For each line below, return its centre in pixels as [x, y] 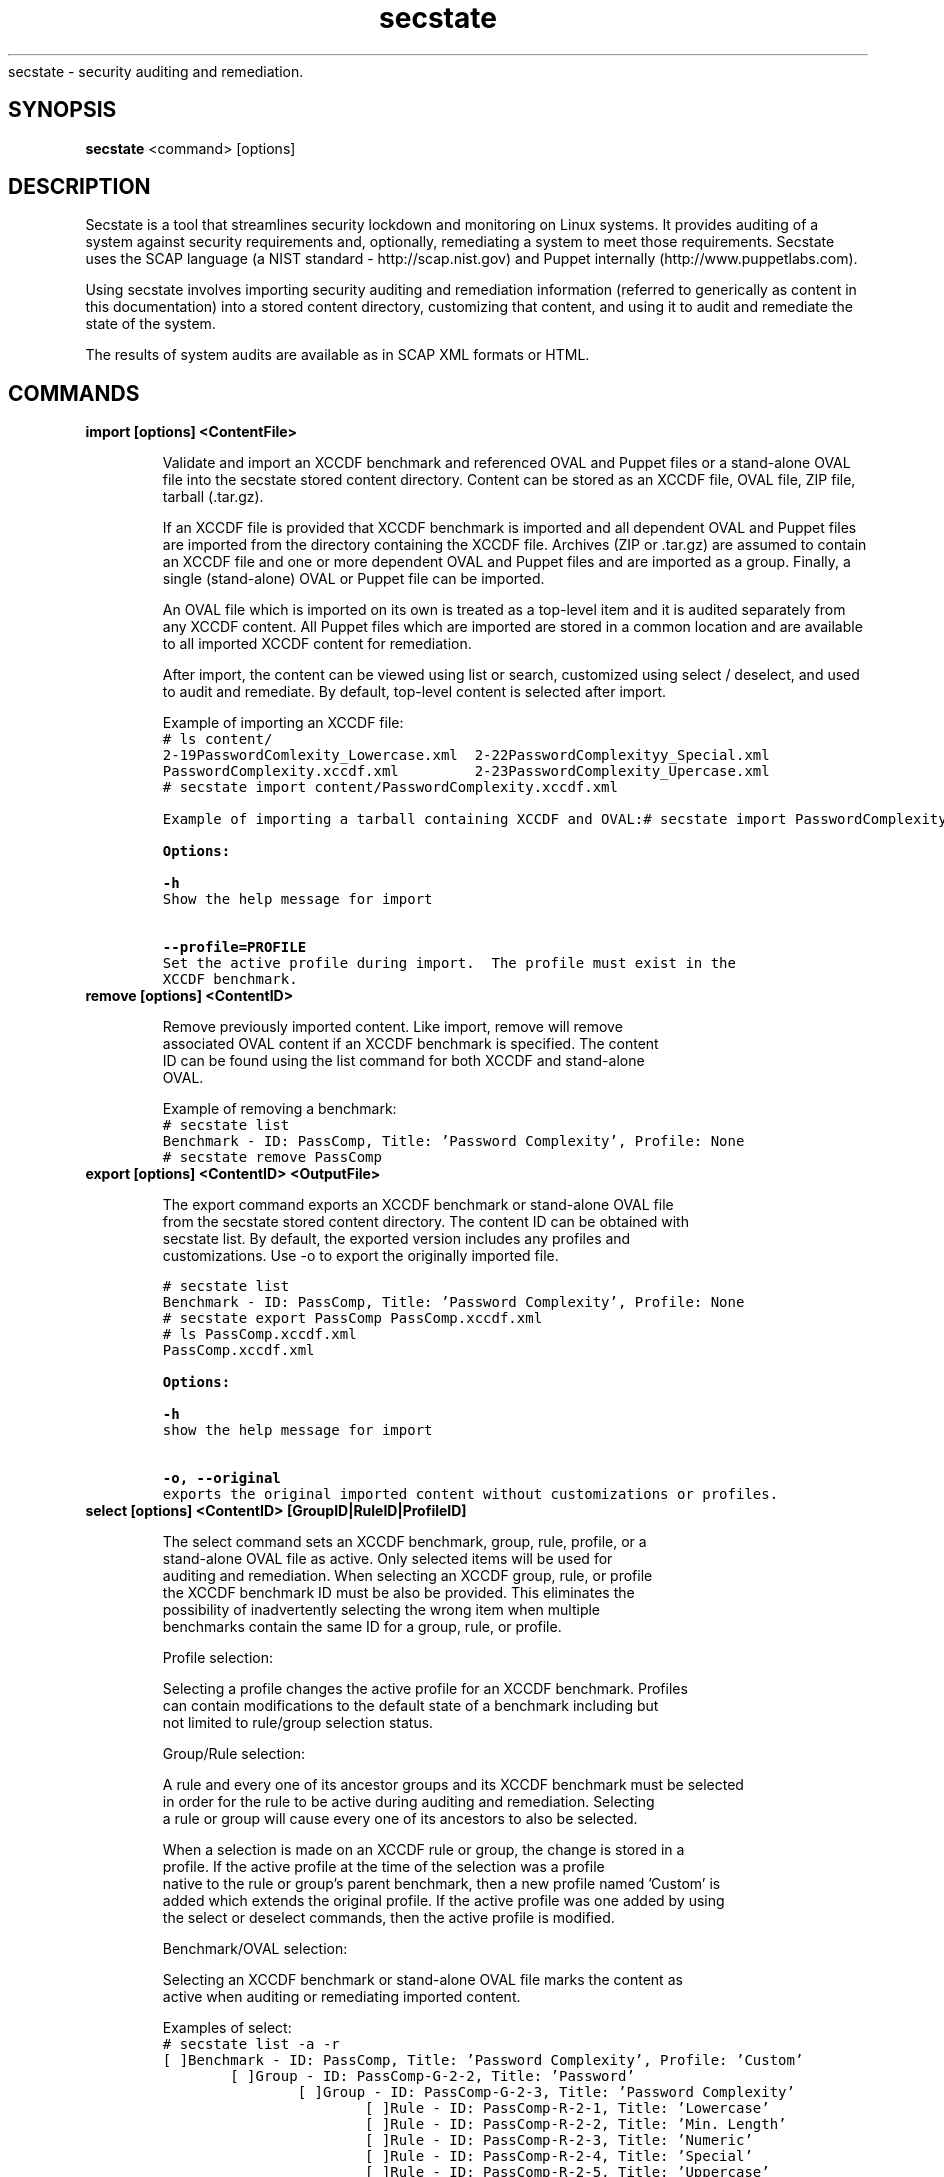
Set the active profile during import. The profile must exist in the [449, 963]
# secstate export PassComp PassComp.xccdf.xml [352, 1318]
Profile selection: [218, 1658]
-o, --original [221, 1478]
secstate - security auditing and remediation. [156, 71]
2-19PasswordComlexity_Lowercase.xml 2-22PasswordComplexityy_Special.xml [466, 755]
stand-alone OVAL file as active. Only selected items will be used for [387, 1559]
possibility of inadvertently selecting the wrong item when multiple [381, 1610]
